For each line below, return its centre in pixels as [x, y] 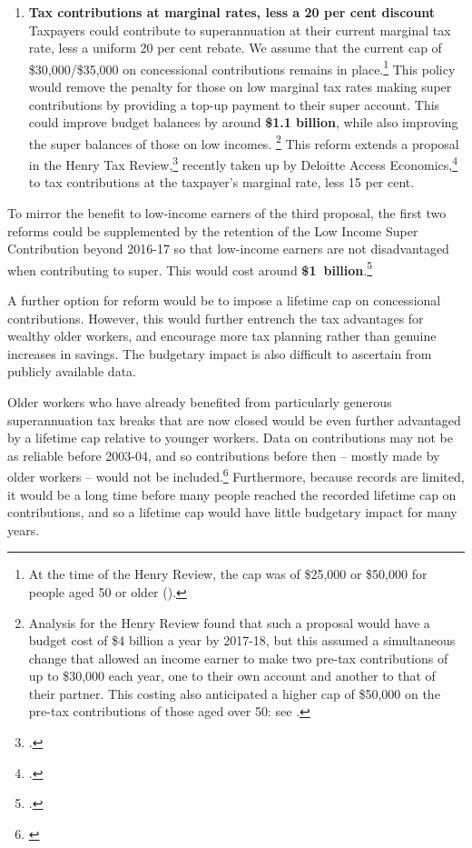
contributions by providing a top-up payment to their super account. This [234, 104]
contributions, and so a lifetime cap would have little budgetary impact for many [232, 512]
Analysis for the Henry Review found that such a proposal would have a [229, 622]
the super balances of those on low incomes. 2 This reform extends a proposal [244, 142]
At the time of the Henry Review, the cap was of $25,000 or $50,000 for [228, 574]
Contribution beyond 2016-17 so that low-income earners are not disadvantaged [228, 249]
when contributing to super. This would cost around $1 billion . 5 [190, 268]
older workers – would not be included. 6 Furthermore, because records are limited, [236, 475]
